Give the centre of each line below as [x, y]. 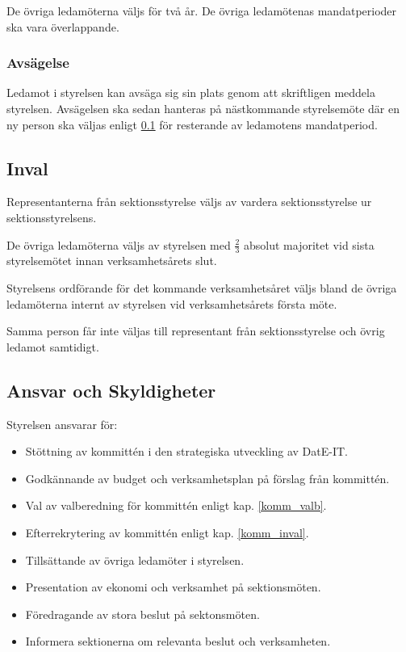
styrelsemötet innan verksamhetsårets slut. [112, 261]
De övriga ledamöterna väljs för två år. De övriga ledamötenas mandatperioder [202, 11]
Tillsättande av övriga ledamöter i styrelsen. [135, 559]
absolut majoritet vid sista [309, 244]
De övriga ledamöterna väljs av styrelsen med [119, 244]
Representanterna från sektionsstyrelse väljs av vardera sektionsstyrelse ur [189, 202]
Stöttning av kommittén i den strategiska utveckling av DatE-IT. [186, 451]
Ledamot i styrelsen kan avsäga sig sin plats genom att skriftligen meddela [191, 93]
